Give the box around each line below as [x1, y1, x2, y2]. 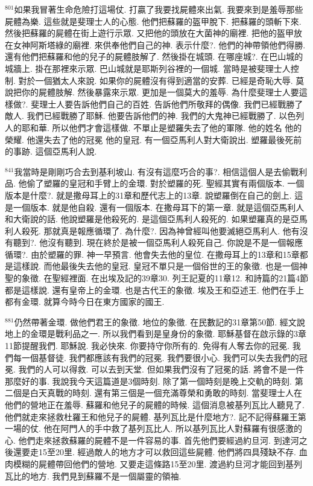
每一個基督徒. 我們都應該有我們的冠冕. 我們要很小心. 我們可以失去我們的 [13, 351, 299, 363]
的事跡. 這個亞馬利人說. [5, 145, 97, 158]
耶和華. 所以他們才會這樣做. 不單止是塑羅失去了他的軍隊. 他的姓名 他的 [21, 121, 302, 133]
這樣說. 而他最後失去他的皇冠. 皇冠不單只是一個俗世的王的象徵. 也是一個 [13, 260, 299, 272]
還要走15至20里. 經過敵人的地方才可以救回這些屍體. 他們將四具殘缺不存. [13, 446, 296, 458]
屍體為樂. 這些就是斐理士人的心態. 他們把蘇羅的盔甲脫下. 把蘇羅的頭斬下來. [5, 14, 302, 27]
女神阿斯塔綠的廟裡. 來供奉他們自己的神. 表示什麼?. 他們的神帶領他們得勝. [13, 38, 306, 51]
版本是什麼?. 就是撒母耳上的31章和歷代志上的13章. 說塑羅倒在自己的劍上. [5, 188, 292, 201]
